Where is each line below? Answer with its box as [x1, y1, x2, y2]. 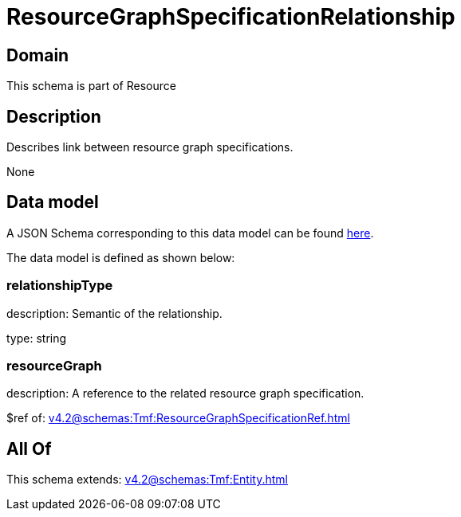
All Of [6, 438, 52, 459]
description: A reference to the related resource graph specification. [6, 386, 364, 401]
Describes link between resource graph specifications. [6, 140, 294, 155]
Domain [6, 45, 69, 65]
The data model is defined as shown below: [6, 250, 235, 264]
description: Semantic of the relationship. [6, 306, 223, 320]
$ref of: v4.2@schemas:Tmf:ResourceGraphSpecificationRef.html [6, 411, 350, 425]
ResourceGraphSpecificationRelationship [6, 3, 455, 30]
